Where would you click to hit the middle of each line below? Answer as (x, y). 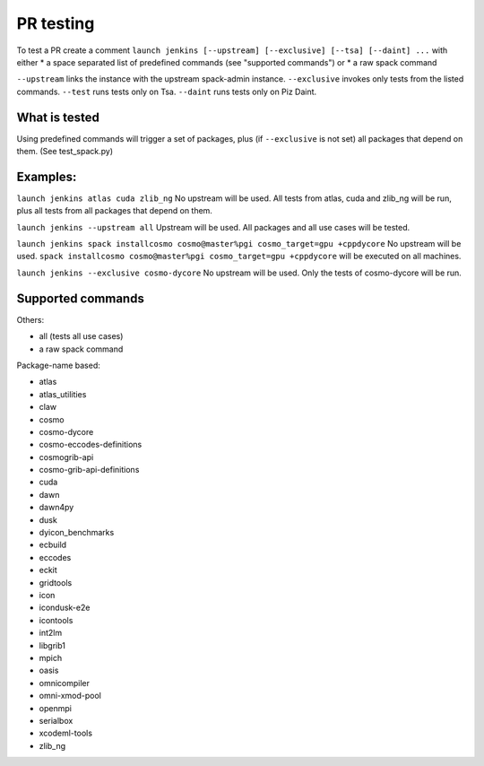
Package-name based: (58, 365)
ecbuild (53, 545)
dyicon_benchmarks (77, 533)
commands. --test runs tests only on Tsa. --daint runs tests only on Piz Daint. (167, 91)
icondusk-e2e (65, 608)
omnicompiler (64, 683)
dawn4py (56, 508)
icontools (56, 620)
